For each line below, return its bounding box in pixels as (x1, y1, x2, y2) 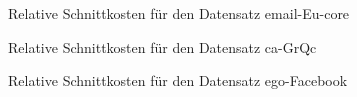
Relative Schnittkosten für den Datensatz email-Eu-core (8, 3, 350, 23)
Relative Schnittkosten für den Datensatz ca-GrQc (8, 36, 317, 57)
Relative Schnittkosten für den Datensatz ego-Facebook (8, 70, 348, 91)
